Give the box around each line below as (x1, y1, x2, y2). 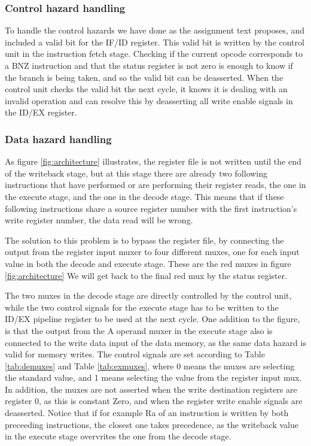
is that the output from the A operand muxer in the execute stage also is (5, 324, 273, 336)
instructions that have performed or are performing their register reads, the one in (5, 178, 306, 191)
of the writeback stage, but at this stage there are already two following (5, 166, 268, 179)
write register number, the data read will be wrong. (5, 214, 193, 226)
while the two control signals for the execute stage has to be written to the (5, 301, 279, 313)
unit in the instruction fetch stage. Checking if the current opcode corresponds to (5, 47, 303, 60)
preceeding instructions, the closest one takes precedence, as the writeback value (5, 418, 298, 430)
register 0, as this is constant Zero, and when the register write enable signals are (5, 395, 303, 407)
